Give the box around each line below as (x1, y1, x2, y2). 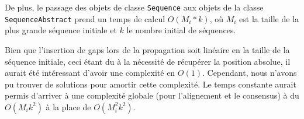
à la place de (46, 100, 91, 113)
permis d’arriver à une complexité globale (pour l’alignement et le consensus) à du (5, 89, 299, 101)
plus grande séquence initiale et (5, 24, 117, 36)
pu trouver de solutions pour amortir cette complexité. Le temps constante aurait (5, 78, 296, 90)
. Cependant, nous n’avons (202, 66, 297, 79)
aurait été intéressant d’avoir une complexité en (5, 66, 175, 79)
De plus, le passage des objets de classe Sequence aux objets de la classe (5, 1, 264, 13)
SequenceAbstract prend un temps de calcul (5, 12, 165, 24)
